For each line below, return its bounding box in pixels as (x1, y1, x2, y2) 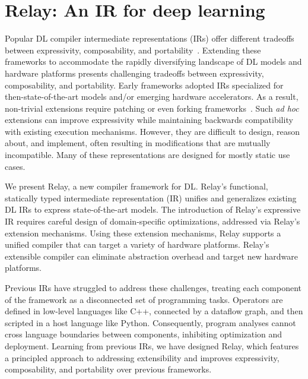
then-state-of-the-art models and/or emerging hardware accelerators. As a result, (5, 90, 299, 103)
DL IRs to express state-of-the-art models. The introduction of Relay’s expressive (5, 203, 301, 216)
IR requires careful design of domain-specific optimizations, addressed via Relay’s (5, 215, 300, 228)
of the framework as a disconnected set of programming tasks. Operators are (5, 293, 283, 305)
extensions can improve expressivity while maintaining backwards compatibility (5, 113, 293, 126)
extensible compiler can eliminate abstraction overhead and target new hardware (5, 249, 298, 262)
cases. (5, 160, 26, 172)
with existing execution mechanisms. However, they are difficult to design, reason (5, 125, 300, 137)
